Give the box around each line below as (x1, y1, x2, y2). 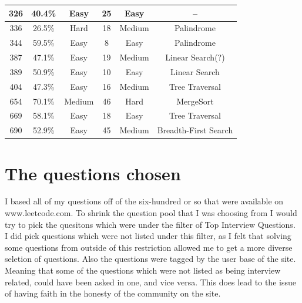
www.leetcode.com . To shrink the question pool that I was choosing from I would (5, 207, 297, 219)
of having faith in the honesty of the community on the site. (5, 287, 221, 299)
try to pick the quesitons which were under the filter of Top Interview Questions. (5, 218, 296, 230)
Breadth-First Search (157, 124, 233, 136)
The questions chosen (5, 161, 181, 185)
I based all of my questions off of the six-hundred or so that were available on (5, 195, 284, 207)
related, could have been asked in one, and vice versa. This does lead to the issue (5, 275, 296, 288)
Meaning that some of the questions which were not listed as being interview (5, 264, 281, 277)
